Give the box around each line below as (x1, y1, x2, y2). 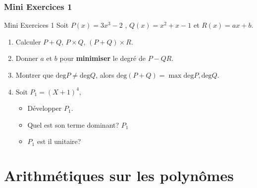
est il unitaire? (37, 136, 81, 146)
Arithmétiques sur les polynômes (4, 165, 234, 186)
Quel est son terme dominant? (27, 119, 119, 130)
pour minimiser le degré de (59, 53, 146, 63)
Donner (15, 53, 38, 63)
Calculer (15, 36, 41, 47)
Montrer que (15, 70, 53, 80)
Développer (27, 103, 62, 113)
